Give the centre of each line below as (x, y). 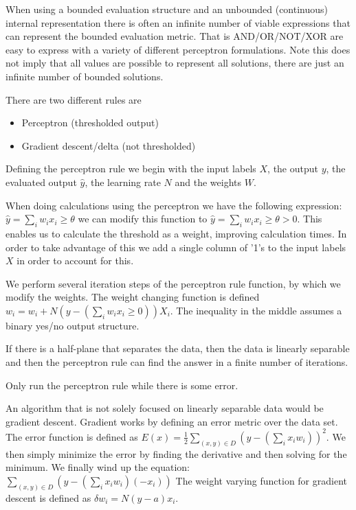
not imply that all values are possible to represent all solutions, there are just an (175, 63)
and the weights (208, 182)
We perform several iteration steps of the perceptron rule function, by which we (173, 283)
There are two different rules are (74, 99)
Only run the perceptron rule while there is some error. (122, 385)
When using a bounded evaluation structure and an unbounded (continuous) (167, 9)
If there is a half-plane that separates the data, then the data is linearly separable (178, 348)
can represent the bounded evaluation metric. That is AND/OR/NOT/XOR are (175, 36)
